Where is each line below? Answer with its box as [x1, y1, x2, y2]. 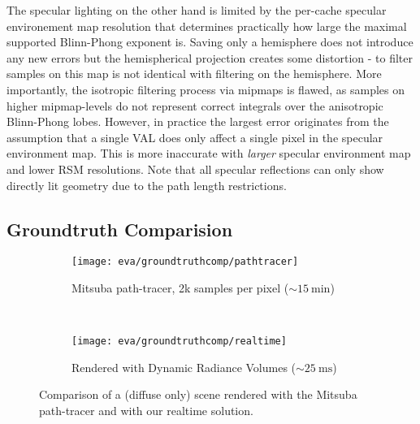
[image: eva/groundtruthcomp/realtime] [71, 335, 287, 348]
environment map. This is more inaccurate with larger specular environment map [6, 145, 411, 162]
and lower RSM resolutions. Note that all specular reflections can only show [6, 160, 384, 177]
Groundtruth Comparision [6, 216, 233, 241]
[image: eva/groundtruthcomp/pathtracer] [71, 256, 299, 268]
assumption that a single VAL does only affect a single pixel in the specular [6, 128, 383, 145]
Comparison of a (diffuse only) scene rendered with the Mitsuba [39, 386, 357, 403]
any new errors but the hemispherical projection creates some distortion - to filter [6, 49, 414, 66]
